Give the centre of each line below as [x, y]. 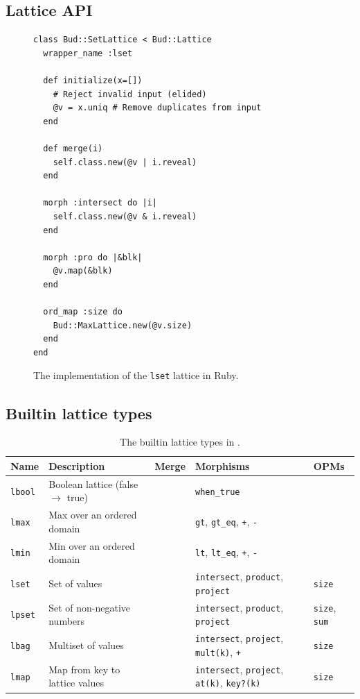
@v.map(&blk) [83, 271]
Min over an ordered [92, 545]
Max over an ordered [93, 515]
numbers [67, 621]
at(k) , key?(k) [228, 683]
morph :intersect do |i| [100, 203]
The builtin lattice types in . [180, 442]
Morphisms [223, 465]
